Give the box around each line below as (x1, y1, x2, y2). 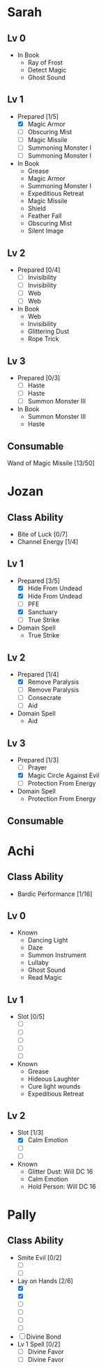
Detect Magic (27, 66, 67, 74)
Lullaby (27, 959, 49, 967)
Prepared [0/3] (17, 374, 61, 382)
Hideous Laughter (27, 1075, 79, 1083)
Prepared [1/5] (17, 112, 59, 120)
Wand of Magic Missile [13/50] (7, 459, 96, 467)
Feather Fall (27, 212, 62, 220)
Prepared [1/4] (17, 670, 59, 678)
